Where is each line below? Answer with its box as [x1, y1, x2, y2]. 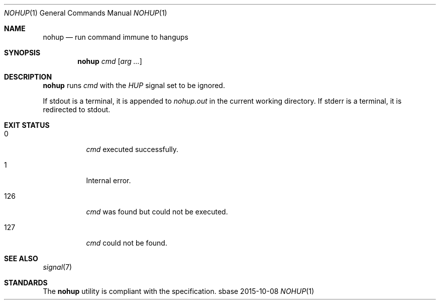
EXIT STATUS [4, 121, 50, 129]
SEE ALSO [4, 254, 38, 263]
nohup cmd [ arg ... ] [77, 57, 142, 65]
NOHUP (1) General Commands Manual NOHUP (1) [4, 9, 167, 17]
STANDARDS [4, 278, 48, 287]
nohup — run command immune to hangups [43, 33, 188, 41]
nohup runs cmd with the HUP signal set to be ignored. [43, 81, 225, 90]
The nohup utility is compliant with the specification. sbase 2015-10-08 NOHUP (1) [43, 287, 314, 295]
